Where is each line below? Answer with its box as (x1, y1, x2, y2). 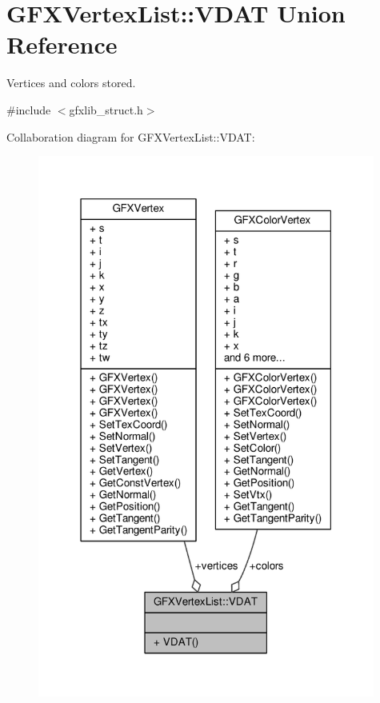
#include (6, 101, 51, 118)
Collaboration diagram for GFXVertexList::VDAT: (6, 128, 255, 145)
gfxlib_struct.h (69, 101, 143, 118)
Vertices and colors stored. (6, 74, 136, 91)
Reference (6, 28, 118, 61)
